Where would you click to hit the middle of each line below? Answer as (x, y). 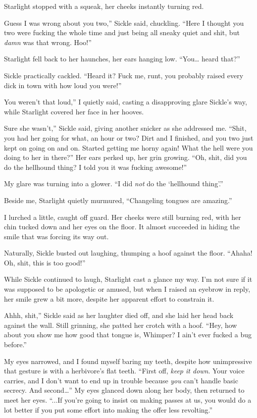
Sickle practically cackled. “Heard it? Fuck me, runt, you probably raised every (124, 75)
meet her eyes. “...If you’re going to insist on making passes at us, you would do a (128, 400)
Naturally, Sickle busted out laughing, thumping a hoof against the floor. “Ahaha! (128, 253)
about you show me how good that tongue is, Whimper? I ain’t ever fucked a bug (128, 335)
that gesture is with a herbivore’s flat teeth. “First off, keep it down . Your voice (124, 371)
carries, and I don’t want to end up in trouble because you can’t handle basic (121, 380)
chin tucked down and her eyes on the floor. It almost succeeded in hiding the (122, 227)
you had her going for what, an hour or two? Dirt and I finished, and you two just (129, 137)
